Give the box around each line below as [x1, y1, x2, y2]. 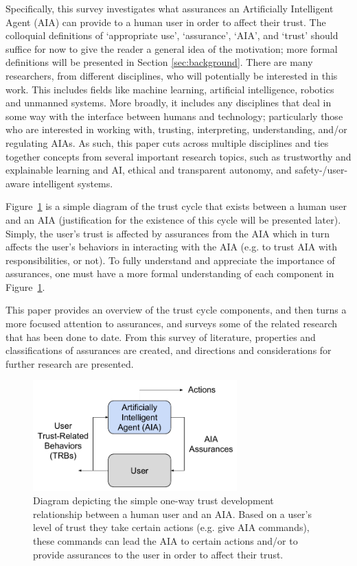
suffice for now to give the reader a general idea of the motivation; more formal [5, 41, 338, 56]
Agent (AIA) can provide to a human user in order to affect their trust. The [5, 14, 326, 29]
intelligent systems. [32, 176, 113, 190]
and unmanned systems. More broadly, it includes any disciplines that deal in [5, 95, 332, 110]
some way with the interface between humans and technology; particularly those [5, 108, 343, 123]
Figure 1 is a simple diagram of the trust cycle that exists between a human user [5, 199, 347, 213]
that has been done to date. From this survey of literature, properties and [5, 329, 316, 344]
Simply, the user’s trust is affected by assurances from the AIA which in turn [5, 226, 330, 240]
